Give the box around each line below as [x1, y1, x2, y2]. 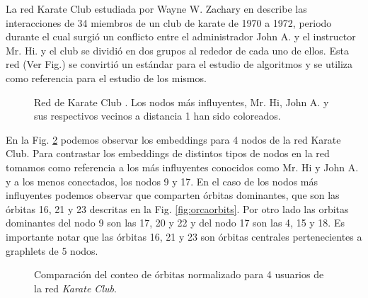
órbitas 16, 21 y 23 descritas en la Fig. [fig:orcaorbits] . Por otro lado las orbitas [6, 201, 349, 216]
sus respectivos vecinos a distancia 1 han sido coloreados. [34, 108, 281, 123]
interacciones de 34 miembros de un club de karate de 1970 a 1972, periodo [6, 15, 332, 30]
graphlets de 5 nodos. [6, 243, 98, 258]
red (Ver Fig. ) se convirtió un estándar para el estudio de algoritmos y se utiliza [6, 57, 353, 71]
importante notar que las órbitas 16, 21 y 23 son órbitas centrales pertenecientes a [6, 229, 362, 243]
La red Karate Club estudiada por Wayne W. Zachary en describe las [6, 1, 307, 16]
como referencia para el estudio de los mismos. [6, 70, 207, 85]
